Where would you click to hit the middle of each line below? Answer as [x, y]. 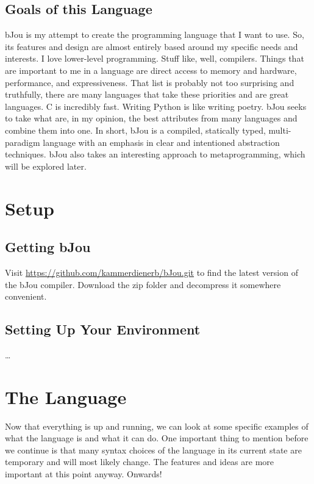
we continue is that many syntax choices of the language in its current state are [153, 450]
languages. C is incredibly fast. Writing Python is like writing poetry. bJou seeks [156, 106]
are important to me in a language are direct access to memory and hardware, [151, 70]
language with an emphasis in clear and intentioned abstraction [161, 142]
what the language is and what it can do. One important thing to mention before [157, 438]
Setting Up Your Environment [103, 329]
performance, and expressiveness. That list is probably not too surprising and [150, 82]
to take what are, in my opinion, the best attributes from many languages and [151, 118]
